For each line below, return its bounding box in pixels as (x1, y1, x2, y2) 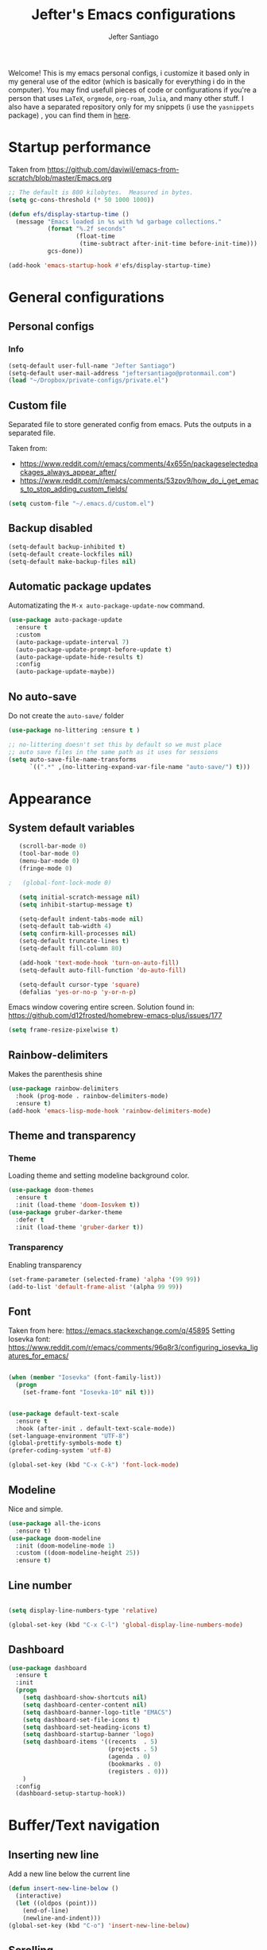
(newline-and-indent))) (22, 1914, 102, 1922)
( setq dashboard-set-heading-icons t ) (22, 1723, 151, 1731)
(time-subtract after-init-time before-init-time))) (79, 240, 258, 248)
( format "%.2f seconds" (47, 225, 126, 233)
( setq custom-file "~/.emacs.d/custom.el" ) (8, 499, 155, 508)
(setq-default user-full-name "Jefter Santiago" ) (8, 362, 176, 370)
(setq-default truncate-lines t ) (18, 937, 130, 946)
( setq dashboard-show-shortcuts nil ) (22, 1694, 148, 1702)
